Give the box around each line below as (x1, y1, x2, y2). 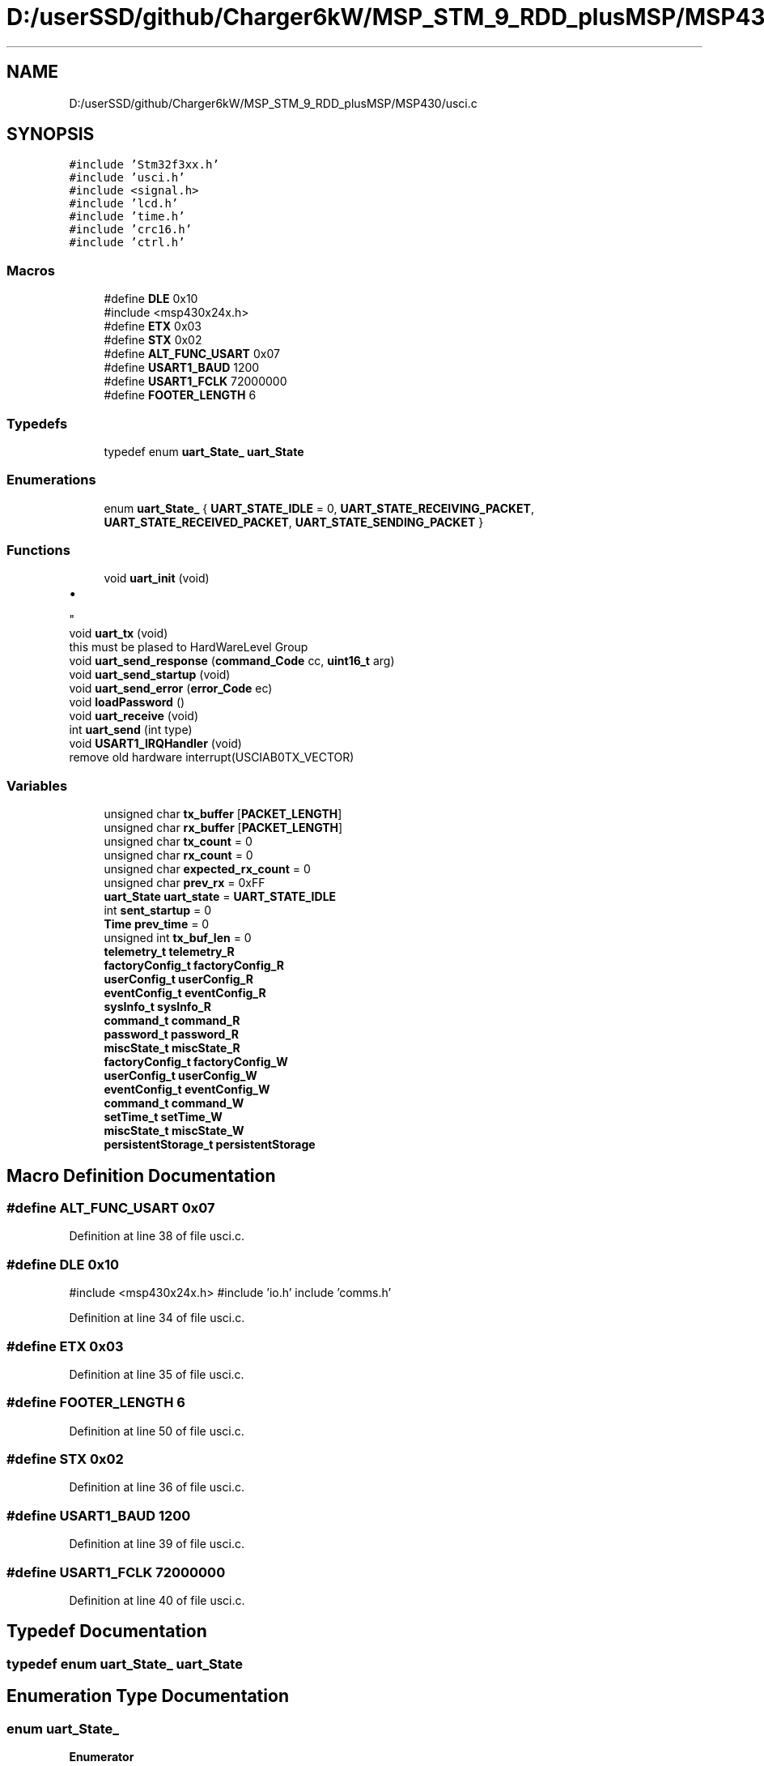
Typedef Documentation (6, 1621, 207, 1642)
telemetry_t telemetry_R (104, 945, 235, 959)
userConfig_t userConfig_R (104, 972, 253, 987)
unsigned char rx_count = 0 (104, 848, 253, 863)
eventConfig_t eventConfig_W (104, 1082, 270, 1097)
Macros (6, 262, 55, 279)
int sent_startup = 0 (104, 903, 212, 918)
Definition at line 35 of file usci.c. (69, 1367, 244, 1381)
